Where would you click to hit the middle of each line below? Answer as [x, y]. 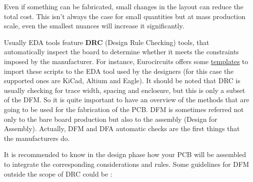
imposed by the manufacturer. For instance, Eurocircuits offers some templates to [126, 61]
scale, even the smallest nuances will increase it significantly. [94, 26]
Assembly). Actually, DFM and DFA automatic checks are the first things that [122, 128]
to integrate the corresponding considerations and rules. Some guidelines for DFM [126, 164]
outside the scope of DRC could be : [58, 173]
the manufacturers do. [37, 138]
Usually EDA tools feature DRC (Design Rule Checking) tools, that [107, 42]
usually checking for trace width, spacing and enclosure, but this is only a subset [125, 90]
